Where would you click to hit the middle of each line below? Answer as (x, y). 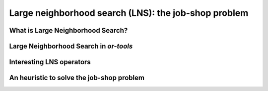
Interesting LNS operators (50, 62)
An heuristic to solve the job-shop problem (77, 78)
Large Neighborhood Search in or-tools (71, 46)
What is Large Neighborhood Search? (68, 30)
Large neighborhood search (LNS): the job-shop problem (129, 13)
